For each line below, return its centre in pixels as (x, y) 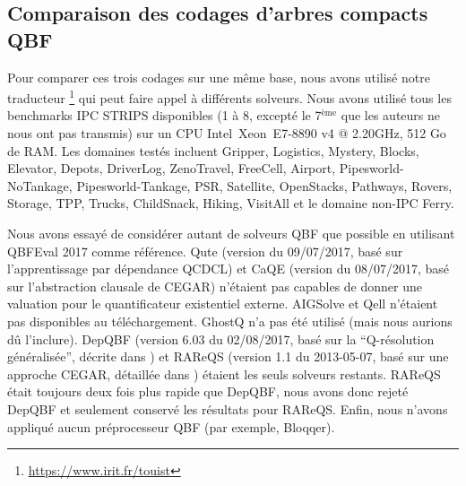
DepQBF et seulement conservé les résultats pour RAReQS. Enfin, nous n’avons (228, 408)
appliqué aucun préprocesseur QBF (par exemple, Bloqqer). (171, 426)
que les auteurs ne (391, 115)
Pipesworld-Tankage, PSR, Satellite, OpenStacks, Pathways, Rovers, (264, 185)
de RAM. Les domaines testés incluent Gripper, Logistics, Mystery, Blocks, (213, 150)
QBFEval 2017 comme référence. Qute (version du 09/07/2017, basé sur (205, 251)
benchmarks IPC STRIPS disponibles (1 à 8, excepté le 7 (164, 115)
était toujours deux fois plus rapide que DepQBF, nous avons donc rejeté (208, 391)
